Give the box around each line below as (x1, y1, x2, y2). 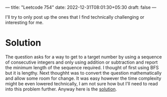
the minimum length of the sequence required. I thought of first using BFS (5, 64, 159, 70)
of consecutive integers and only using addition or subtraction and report (5, 59, 158, 65)
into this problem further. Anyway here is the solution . (5, 86, 117, 92)
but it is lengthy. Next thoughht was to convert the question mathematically (5, 70, 162, 76)
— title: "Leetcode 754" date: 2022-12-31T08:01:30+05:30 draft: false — (5, 5, 157, 10)
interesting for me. (5, 20, 44, 25)
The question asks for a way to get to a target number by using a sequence (5, 54, 162, 60)
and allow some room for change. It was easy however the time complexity (5, 75, 161, 81)
